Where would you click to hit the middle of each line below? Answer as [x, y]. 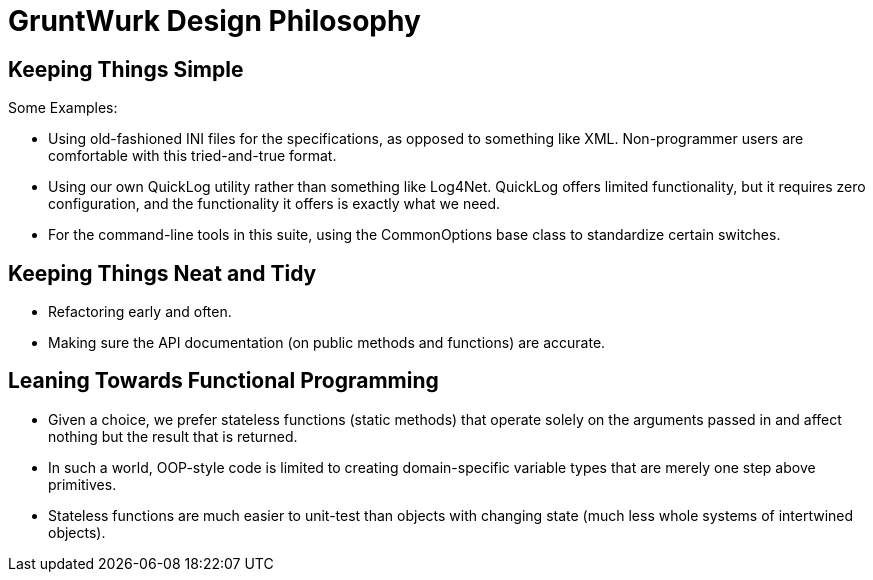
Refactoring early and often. [140, 312]
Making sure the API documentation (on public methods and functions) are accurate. [327, 343]
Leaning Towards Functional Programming [223, 381]
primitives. [82, 484]
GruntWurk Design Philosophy [214, 21]
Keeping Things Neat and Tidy [162, 273]
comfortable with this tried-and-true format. [192, 156]
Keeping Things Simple [126, 69]
